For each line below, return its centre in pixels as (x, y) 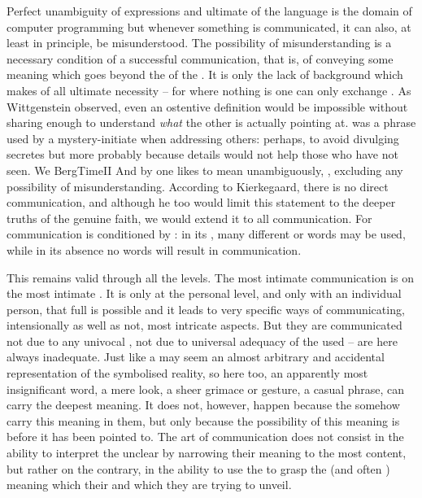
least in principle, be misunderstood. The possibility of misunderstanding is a (199, 43)
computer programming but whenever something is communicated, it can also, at (209, 26)
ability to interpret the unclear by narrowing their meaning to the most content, (207, 453)
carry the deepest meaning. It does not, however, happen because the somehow (203, 405)
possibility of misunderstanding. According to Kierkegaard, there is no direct (198, 186)
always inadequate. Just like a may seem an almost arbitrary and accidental (196, 357)
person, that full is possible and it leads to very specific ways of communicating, (206, 309)
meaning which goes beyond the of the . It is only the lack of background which (205, 74)
